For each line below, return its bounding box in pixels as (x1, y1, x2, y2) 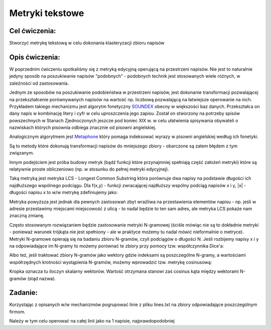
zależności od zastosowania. (9, 80, 69, 86)
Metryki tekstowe (9, 8, 84, 19)
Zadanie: (9, 288, 38, 297)
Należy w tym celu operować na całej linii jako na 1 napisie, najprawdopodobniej (9, 318, 175, 324)
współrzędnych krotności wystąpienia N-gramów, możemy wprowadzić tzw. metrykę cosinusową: (9, 259, 212, 265)
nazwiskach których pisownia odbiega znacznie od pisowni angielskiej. (9, 124, 157, 130)
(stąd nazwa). (27, 275, 56, 281)
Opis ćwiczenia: (9, 53, 60, 61)
